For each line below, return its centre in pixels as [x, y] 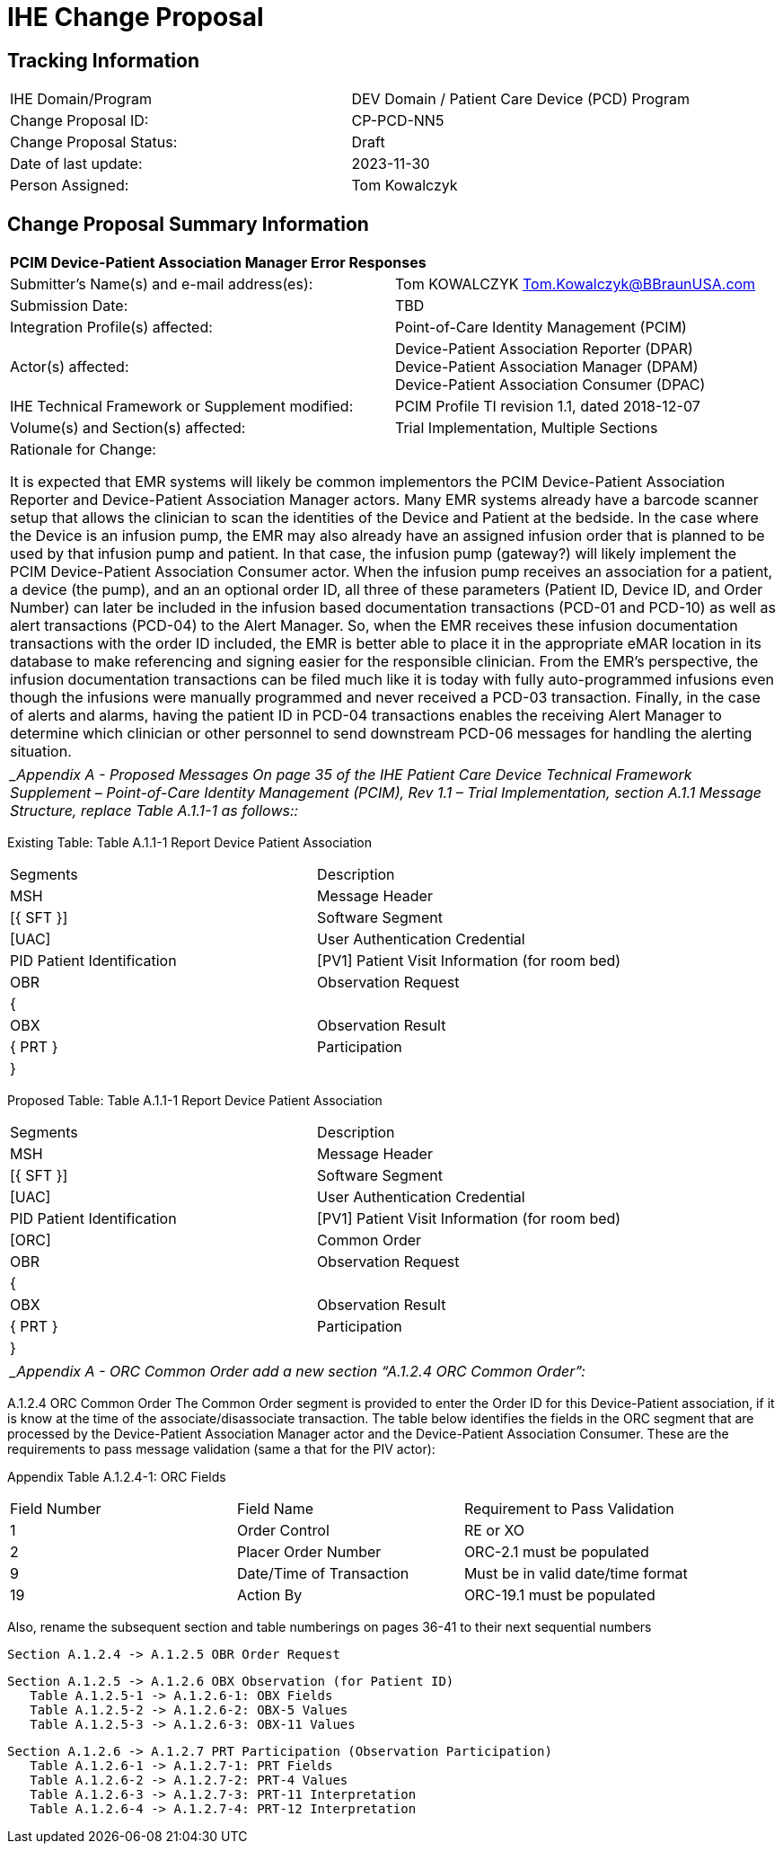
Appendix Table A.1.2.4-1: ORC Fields [117, 1477]
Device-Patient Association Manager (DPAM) [547, 367]
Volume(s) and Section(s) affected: [128, 428]
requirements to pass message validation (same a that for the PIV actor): [221, 1449]
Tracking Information [103, 60]
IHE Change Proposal [136, 17]
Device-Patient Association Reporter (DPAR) [544, 349]
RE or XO [494, 1531]
